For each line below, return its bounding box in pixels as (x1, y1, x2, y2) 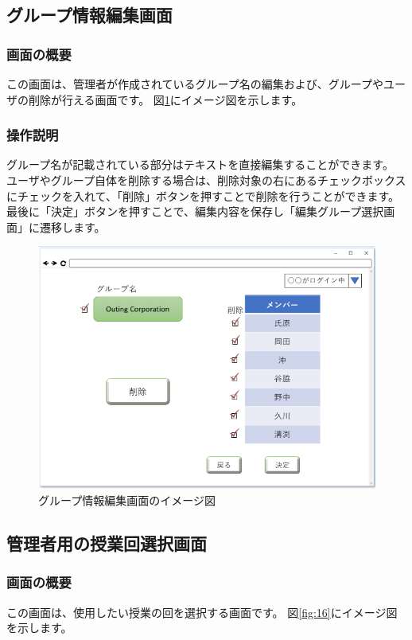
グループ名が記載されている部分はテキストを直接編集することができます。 (6, 156, 394, 173)
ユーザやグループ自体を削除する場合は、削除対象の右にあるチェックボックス (6, 172, 406, 188)
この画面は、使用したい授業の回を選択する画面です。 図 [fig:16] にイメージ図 (6, 603, 398, 620)
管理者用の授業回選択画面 (6, 530, 207, 555)
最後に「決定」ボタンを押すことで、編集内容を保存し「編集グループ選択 (6, 203, 384, 220)
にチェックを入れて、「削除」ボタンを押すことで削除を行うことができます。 (6, 187, 400, 204)
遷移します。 (39, 218, 106, 235)
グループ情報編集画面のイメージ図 (38, 492, 216, 508)
